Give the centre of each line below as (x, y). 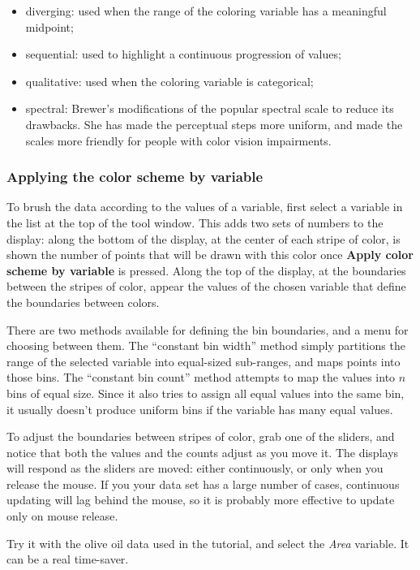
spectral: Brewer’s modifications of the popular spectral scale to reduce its (210, 108)
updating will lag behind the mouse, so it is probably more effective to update (201, 500)
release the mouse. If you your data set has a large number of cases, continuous (203, 484)
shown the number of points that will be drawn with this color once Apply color (210, 255)
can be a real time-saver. (68, 559)
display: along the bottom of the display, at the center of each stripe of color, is (204, 238)
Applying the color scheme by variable (135, 177)
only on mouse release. (62, 516)
